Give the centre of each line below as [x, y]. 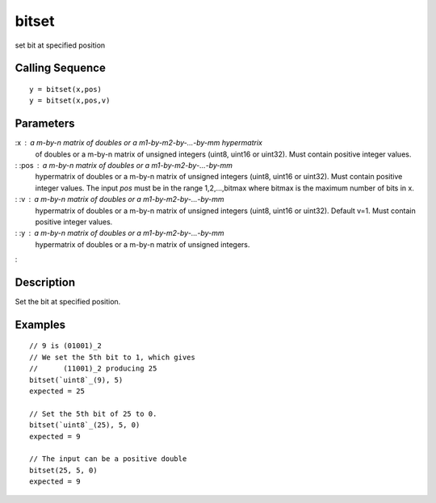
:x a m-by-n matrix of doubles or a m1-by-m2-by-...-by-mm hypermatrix [138, 143]
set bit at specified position [60, 45]
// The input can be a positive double [108, 459]
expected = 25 [57, 391]
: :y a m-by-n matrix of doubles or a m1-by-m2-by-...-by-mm [120, 233]
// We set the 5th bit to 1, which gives [112, 357]
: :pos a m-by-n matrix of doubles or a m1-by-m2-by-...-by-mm [124, 166]
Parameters [45, 124]
